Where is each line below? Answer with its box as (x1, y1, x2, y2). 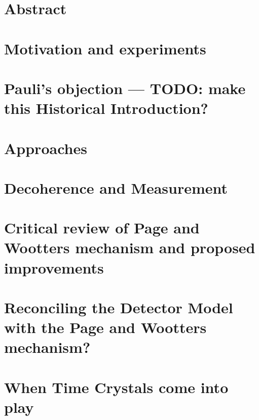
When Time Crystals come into (4, 376, 229, 397)
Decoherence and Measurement (4, 177, 228, 198)
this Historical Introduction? (4, 98, 208, 118)
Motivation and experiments (4, 38, 206, 58)
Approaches (4, 137, 87, 158)
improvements (4, 257, 104, 278)
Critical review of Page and (4, 217, 200, 238)
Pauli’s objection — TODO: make (4, 77, 246, 98)
